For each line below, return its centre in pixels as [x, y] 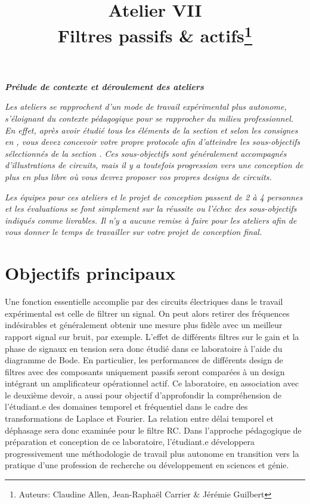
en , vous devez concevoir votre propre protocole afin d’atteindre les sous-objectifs [153, 142]
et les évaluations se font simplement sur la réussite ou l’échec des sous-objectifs [151, 208]
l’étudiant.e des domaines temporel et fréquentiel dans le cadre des [126, 406]
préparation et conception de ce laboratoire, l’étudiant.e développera [130, 442]
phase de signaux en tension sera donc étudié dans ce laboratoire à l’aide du [144, 348]
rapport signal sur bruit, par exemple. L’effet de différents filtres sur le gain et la [152, 336]
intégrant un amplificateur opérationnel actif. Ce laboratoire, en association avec [152, 383]
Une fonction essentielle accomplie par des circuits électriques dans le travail [144, 302]
